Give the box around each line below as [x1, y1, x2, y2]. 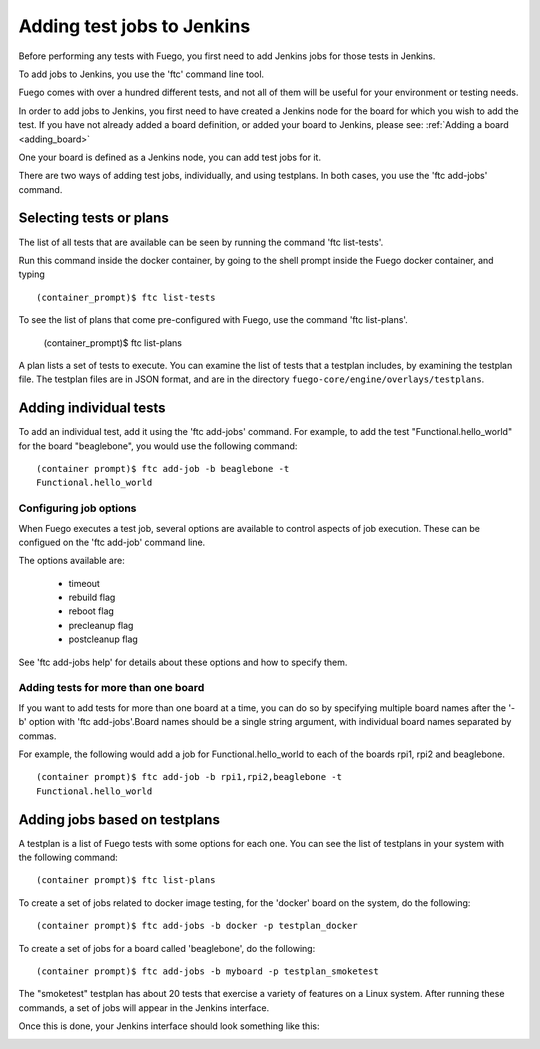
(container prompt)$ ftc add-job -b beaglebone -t [36, 463, 290, 474]
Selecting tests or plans [18, 210, 169, 227]
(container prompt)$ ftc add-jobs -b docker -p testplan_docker [36, 920, 359, 932]
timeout [68, 577, 100, 589]
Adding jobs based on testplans [18, 811, 220, 828]
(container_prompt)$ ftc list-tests [36, 291, 216, 303]
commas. [18, 730, 57, 742]
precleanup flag [68, 619, 134, 631]
